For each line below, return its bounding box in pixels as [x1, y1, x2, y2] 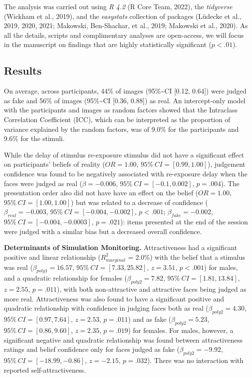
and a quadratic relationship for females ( [4, 273, 127, 283]
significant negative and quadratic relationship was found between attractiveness [4, 334, 243, 345]
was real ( [4, 262, 33, 272]
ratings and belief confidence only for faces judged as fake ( [4, 344, 180, 354]
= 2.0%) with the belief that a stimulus [128, 252, 245, 262]
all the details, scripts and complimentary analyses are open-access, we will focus [4, 30, 244, 40]
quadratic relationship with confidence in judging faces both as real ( [4, 303, 208, 313]
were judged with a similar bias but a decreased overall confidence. [4, 226, 202, 236]
